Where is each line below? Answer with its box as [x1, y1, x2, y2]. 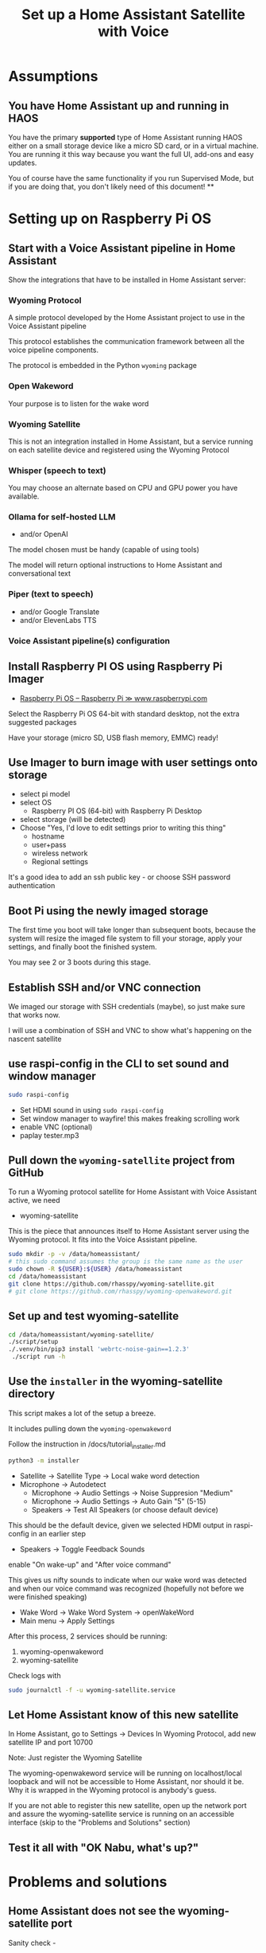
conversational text [8, 569, 71, 578]
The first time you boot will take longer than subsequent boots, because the [8, 926, 256, 935]
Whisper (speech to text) [8, 464, 107, 476]
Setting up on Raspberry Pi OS [8, 209, 212, 228]
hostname [31, 832, 65, 841]
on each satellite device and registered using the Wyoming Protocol [8, 444, 229, 455]
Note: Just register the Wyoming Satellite [8, 1753, 143, 1763]
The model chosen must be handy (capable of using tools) [8, 545, 200, 554]
